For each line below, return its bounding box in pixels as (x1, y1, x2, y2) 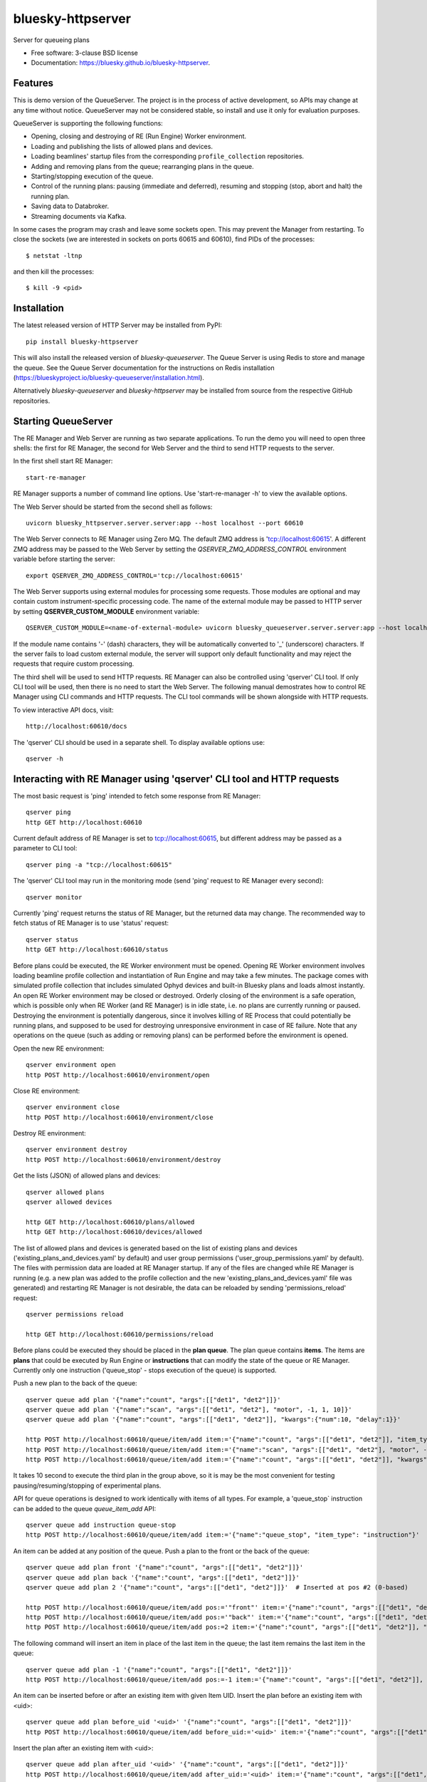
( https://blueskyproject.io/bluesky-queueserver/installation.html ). (13, 373, 204, 381)
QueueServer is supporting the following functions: (13, 119, 163, 128)
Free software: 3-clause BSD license (31, 48, 138, 57)
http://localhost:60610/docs (26, 722, 127, 731)
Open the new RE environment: (13, 1044, 105, 1053)
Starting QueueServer (13, 415, 113, 427)
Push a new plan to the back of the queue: (13, 1379, 138, 1388)
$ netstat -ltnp (26, 252, 83, 259)
